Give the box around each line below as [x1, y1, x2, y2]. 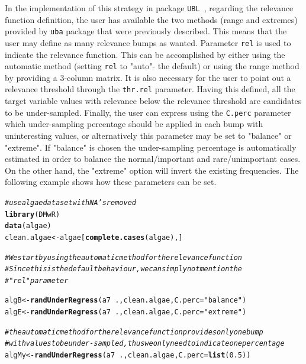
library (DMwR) [5, 210, 60, 219]
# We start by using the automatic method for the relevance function [5, 253, 242, 262]
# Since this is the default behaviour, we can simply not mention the [5, 265, 242, 274]
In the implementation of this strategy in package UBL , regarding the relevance [5, 2, 294, 14]
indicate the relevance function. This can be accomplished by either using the [5, 48, 285, 60]
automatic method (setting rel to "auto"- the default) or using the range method [5, 60, 299, 72]
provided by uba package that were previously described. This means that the [5, 25, 287, 37]
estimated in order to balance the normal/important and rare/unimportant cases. [5, 152, 301, 165]
